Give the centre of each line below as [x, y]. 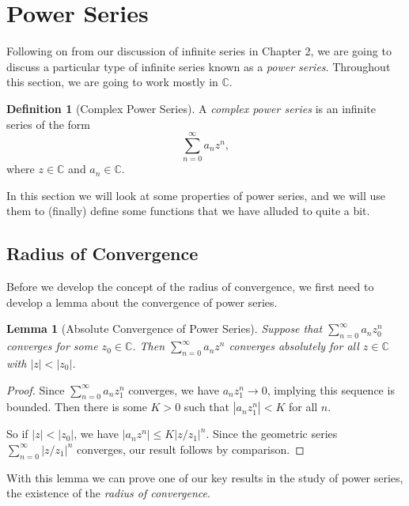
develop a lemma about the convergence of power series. [142, 302]
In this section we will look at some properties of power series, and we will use [196, 195]
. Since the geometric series [272, 434]
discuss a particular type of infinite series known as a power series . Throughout [199, 66]
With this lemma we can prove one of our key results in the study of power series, [205, 477]
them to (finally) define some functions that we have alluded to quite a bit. [188, 211]
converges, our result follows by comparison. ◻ [191, 449]
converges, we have [174, 389]
